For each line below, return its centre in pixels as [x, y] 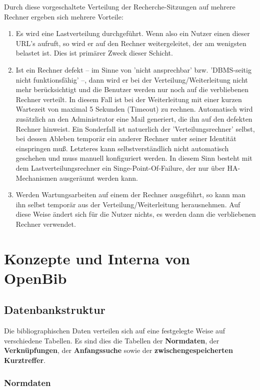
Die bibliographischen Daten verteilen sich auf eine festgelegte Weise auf [115, 331]
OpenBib [35, 278]
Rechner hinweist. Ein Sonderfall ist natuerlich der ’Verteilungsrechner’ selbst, [135, 128]
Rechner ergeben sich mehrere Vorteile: [64, 16]
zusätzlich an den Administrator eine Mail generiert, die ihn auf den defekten [134, 118]
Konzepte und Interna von [97, 258]
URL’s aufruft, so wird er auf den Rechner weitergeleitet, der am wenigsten [131, 43]
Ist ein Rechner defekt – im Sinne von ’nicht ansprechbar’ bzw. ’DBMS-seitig [133, 69]
